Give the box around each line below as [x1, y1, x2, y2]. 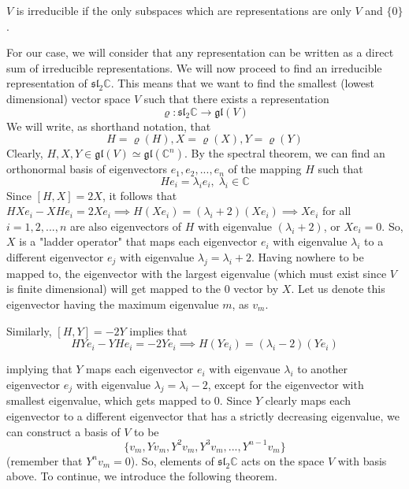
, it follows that [102, 187, 177, 203]
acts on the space [241, 452, 325, 469]
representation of [6, 75, 87, 91]
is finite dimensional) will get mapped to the [6, 280, 221, 297]
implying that [6, 361, 73, 377]
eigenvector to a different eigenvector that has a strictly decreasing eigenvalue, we [6, 408, 400, 424]
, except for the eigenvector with [207, 376, 364, 392]
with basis [337, 452, 387, 469]
